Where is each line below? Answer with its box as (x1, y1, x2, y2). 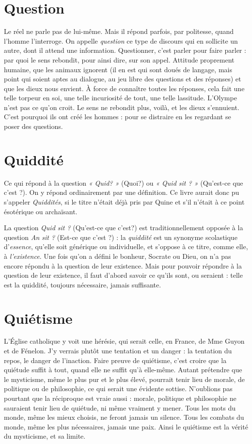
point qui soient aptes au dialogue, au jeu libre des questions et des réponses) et (4, 74, 241, 84)
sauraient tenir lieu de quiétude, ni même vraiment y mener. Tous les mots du (4, 402, 236, 412)
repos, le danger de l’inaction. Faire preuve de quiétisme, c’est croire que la (4, 355, 227, 365)
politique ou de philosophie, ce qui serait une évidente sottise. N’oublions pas (4, 383, 233, 394)
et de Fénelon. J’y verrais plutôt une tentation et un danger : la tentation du (4, 346, 232, 356)
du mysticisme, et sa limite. (4, 431, 86, 441)
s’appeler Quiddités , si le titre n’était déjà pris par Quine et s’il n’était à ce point (4, 196, 245, 206)
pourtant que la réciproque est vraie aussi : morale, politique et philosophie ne (4, 393, 236, 403)
